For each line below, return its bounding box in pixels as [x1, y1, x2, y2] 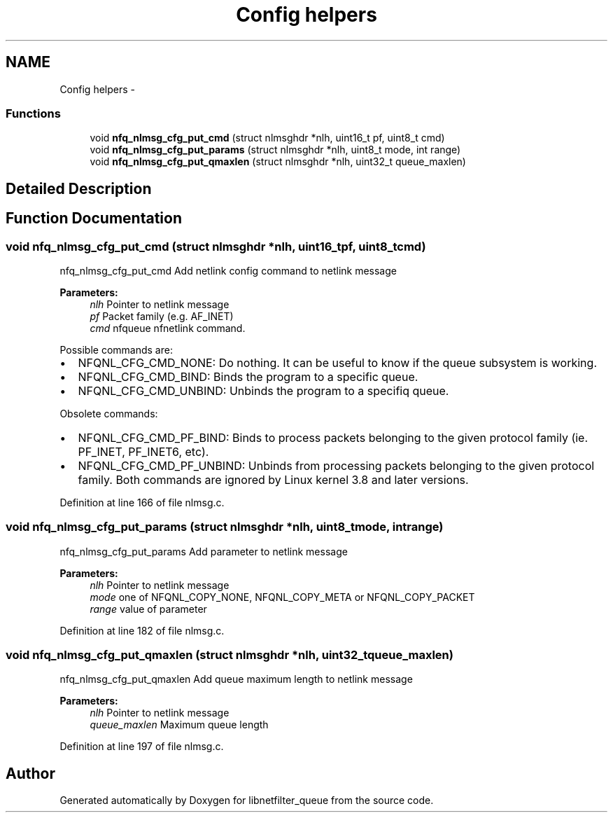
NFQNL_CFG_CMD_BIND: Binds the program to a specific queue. [78, 369, 418, 384]
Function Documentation [6, 209, 182, 228]
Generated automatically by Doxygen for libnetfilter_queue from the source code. [59, 794, 434, 807]
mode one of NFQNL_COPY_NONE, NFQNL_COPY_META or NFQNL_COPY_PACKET [90, 590, 475, 603]
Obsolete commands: [59, 407, 158, 420]
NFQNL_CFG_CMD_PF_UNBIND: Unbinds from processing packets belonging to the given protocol [78, 458, 595, 473]
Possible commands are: [59, 343, 173, 356]
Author [6, 764, 55, 782]
